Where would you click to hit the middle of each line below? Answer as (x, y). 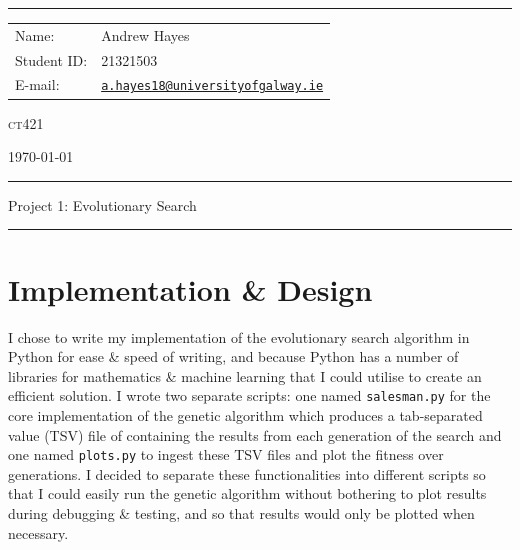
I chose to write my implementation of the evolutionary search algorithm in (239, 336)
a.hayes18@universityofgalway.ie (212, 86)
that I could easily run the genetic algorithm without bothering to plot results (247, 493)
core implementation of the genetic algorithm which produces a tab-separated (245, 414)
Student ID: (51, 59)
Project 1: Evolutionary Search (102, 204)
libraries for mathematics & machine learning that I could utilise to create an (245, 375)
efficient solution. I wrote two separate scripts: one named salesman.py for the (249, 395)
